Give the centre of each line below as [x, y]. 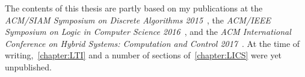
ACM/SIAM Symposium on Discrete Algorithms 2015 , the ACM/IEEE [138, 20]
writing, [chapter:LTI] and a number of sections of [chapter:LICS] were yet [143, 55]
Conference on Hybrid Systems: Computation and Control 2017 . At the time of [152, 43]
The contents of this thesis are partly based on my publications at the [134, 8]
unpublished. [28, 66]
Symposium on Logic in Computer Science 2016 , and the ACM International [148, 32]
